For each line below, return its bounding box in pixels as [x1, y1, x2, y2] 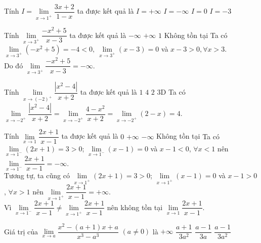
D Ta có [160, 87, 186, 97]
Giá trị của [4, 226, 38, 236]
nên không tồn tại [107, 201, 163, 212]
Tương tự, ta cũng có [4, 170, 70, 181]
